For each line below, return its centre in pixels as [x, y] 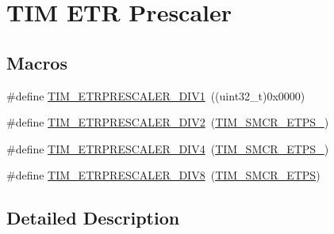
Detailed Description [93, 218]
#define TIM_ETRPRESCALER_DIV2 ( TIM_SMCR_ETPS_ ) [168, 122]
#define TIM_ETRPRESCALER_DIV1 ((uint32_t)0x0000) [156, 95]
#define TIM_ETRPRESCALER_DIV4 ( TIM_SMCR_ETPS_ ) [168, 148]
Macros [37, 62]
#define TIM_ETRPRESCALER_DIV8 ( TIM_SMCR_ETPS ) [163, 175]
